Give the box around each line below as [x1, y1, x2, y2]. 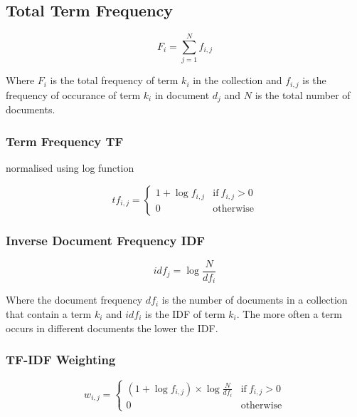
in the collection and [193, 73, 282, 88]
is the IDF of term [145, 306, 225, 321]
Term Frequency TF [6, 132, 124, 150]
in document [154, 87, 210, 102]
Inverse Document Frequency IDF [6, 231, 206, 249]
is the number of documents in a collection [161, 292, 348, 307]
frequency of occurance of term [6, 87, 141, 102]
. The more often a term [236, 306, 342, 321]
